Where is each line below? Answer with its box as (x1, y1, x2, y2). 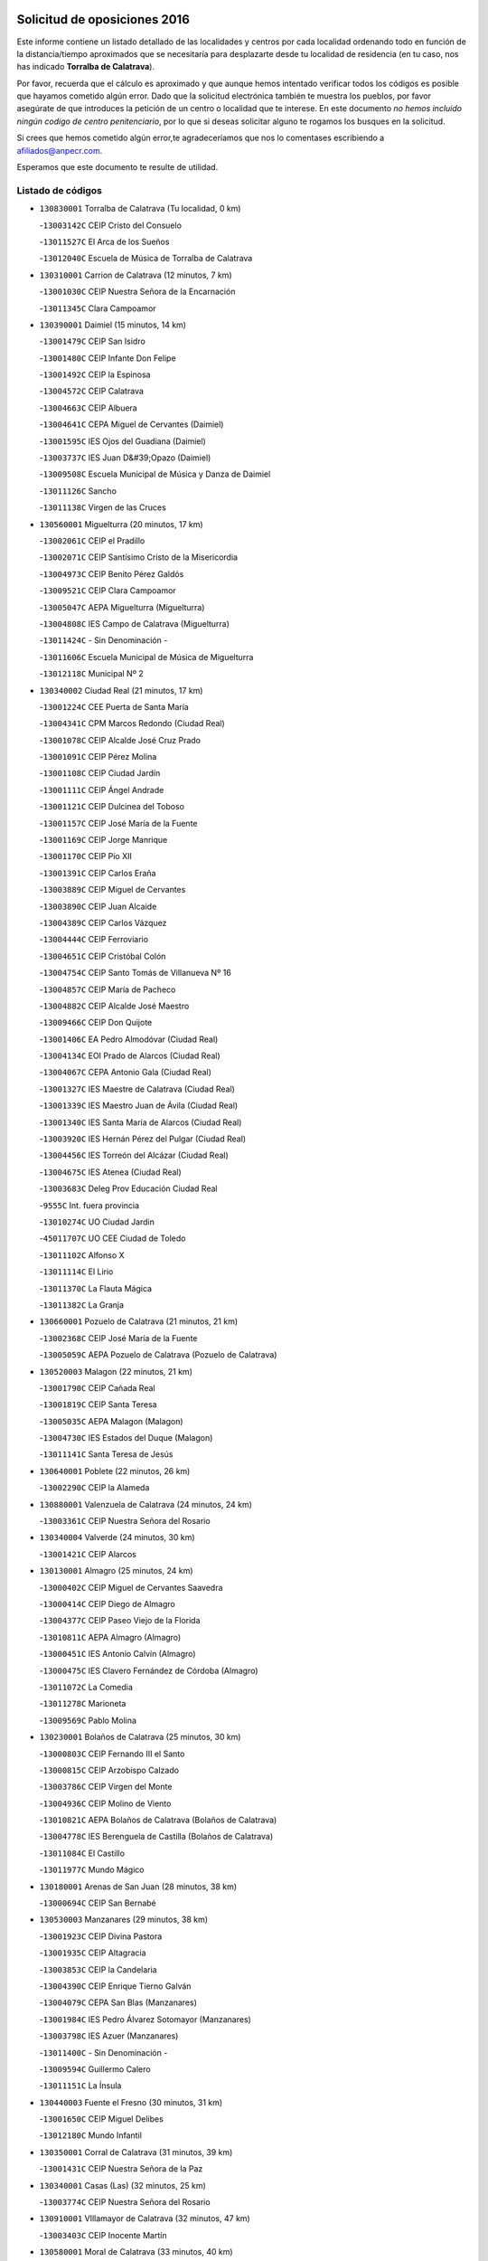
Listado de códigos (16, 184, 103, 196)
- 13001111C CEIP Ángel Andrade (39, 784, 164, 795)
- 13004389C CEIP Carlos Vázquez (39, 917, 167, 928)
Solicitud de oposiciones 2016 (16, 12, 190, 27)
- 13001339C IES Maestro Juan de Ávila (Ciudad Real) (39, 1100, 239, 1112)
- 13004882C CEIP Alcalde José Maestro (39, 1000, 190, 1011)
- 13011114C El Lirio (39, 1266, 114, 1277)
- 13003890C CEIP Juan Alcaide (39, 901, 157, 912)
